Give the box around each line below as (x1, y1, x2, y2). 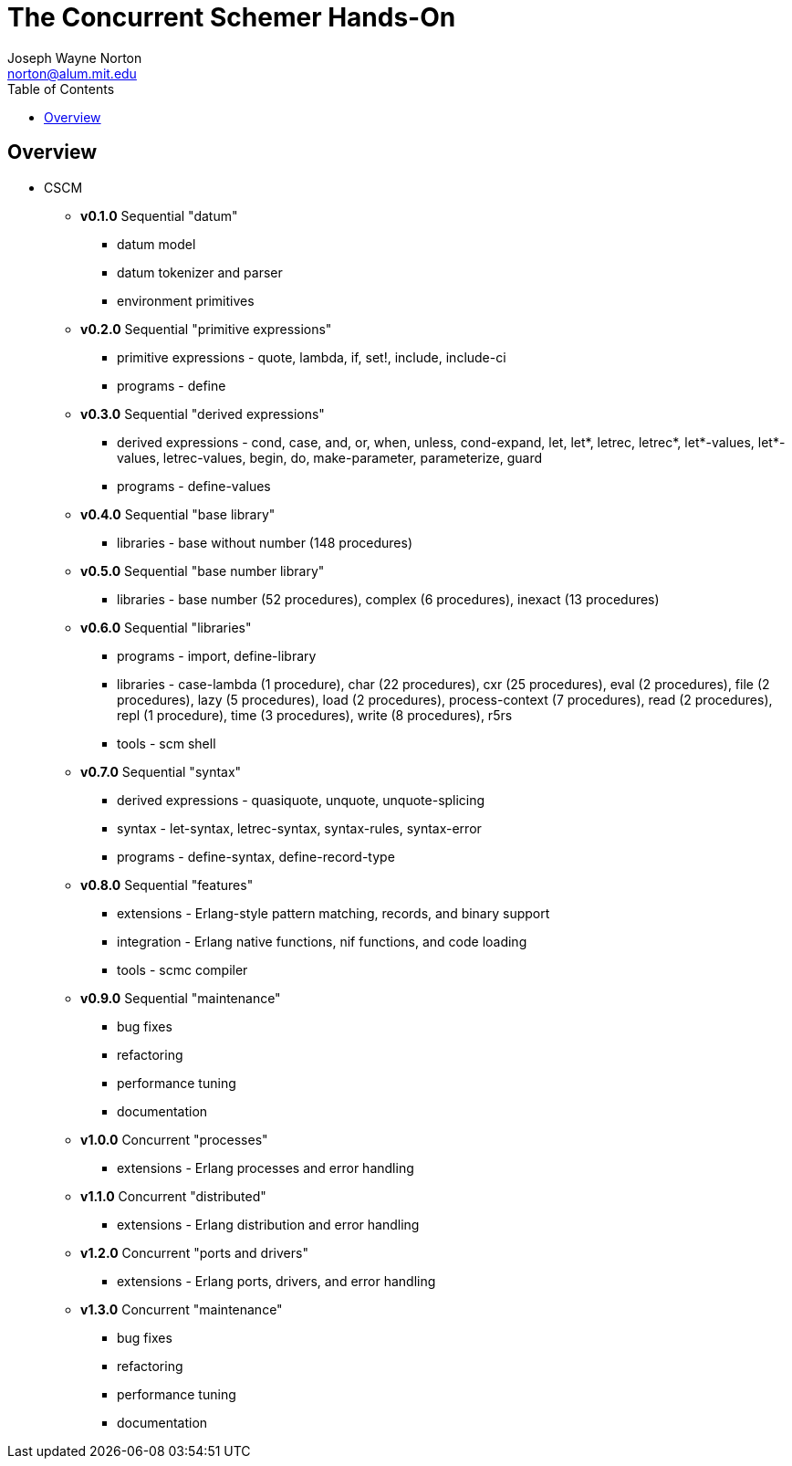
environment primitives (117, 292, 255, 309)
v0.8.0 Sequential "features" (80, 876, 254, 893)
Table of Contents (7, 80, 115, 97)
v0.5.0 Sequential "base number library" (80, 562, 325, 579)
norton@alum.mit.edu (7, 65, 137, 81)
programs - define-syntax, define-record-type (117, 848, 395, 864)
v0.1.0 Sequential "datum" (80, 207, 238, 224)
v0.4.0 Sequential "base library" (80, 506, 276, 522)
